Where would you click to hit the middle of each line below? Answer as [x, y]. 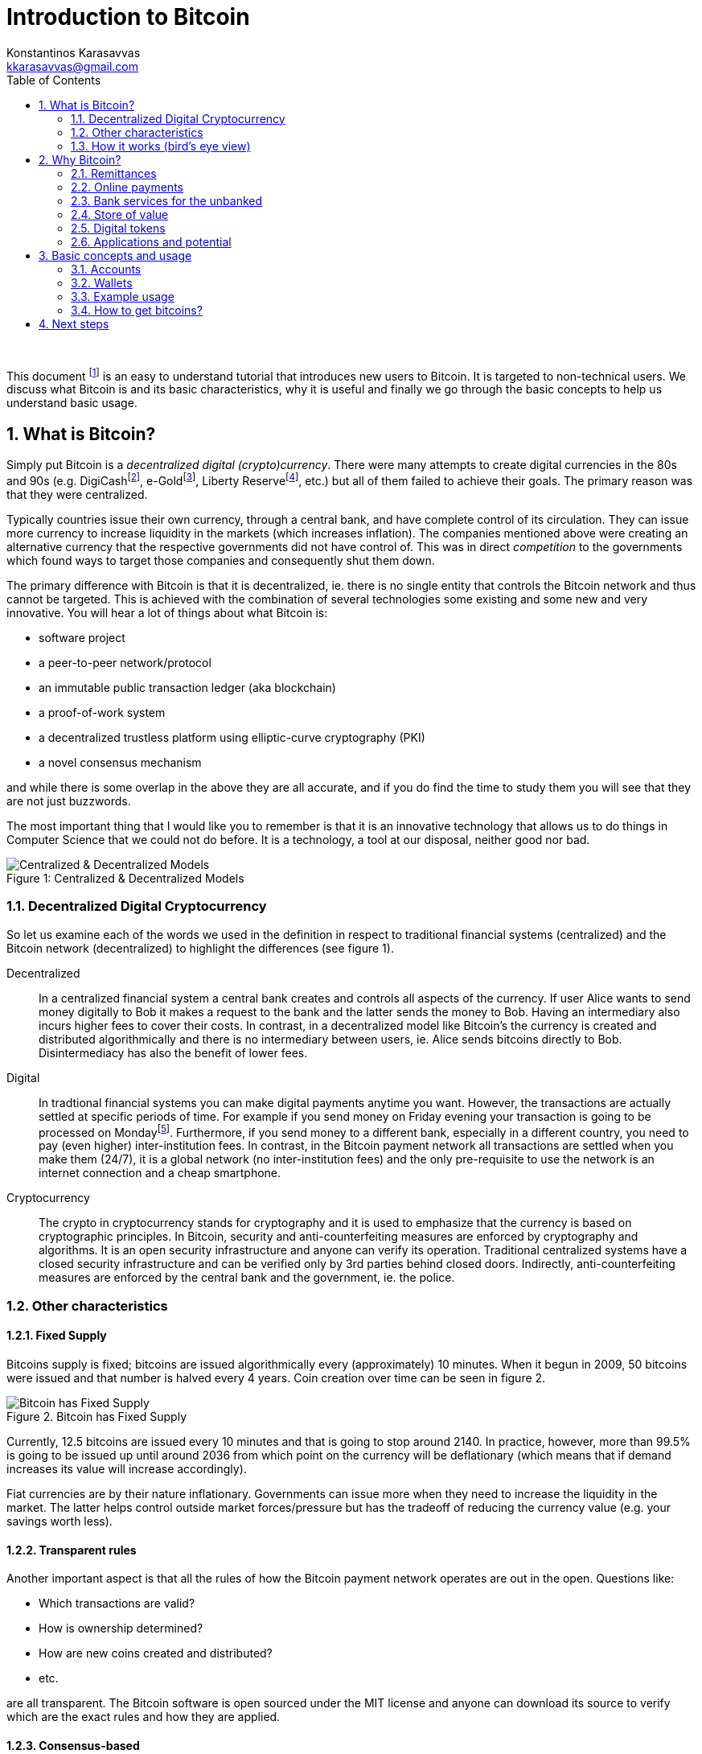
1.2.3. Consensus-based [73, 1745]
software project [82, 637]
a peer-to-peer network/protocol [125, 662]
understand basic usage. [72, 403]
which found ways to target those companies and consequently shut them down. [221, 560]
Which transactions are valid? [117, 1604]
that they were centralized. [77, 494]
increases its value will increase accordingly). [127, 1468]
